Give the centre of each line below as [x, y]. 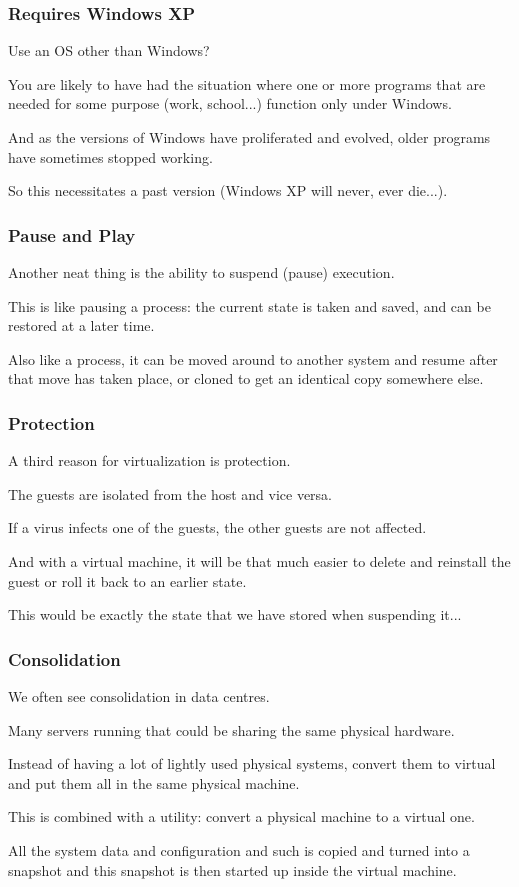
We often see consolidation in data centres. [139, 695]
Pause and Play [72, 234]
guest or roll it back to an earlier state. [127, 580]
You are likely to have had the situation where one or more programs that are [247, 83]
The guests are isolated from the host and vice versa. [170, 493]
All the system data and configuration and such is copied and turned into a [239, 849]
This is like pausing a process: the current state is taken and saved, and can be [249, 305]
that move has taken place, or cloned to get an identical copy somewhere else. [246, 378]
